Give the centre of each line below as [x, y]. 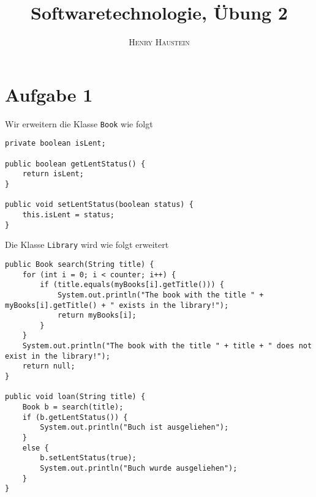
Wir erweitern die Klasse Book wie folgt [79, 123]
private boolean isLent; [55, 144]
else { [36, 448]
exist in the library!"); [58, 356]
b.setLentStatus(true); [88, 458]
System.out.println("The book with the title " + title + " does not [167, 346]
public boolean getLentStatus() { [75, 164]
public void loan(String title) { [75, 397]
